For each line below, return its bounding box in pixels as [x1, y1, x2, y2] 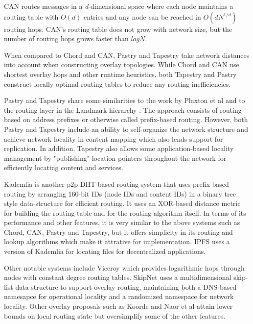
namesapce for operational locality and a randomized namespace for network [4, 291, 234, 301]
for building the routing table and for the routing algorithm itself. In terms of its [4, 207, 246, 218]
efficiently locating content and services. [4, 162, 123, 173]
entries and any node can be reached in [84, 11, 201, 22]
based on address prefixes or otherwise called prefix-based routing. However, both [4, 114, 248, 125]
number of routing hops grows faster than [4, 33, 129, 44]
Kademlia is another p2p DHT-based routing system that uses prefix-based [4, 178, 229, 189]
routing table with [4, 11, 59, 22]
